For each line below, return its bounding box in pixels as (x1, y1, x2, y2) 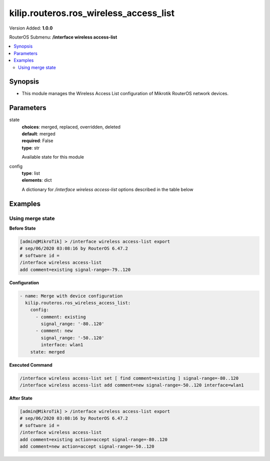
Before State (9, 225, 36, 231)
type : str (21, 145, 40, 151)
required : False (21, 138, 53, 144)
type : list (21, 170, 40, 176)
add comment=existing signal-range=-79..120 (19, 267, 131, 272)
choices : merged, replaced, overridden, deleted (21, 124, 121, 130)
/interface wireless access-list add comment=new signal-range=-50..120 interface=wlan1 (19, 382, 244, 388)
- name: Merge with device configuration (19, 293, 123, 299)
